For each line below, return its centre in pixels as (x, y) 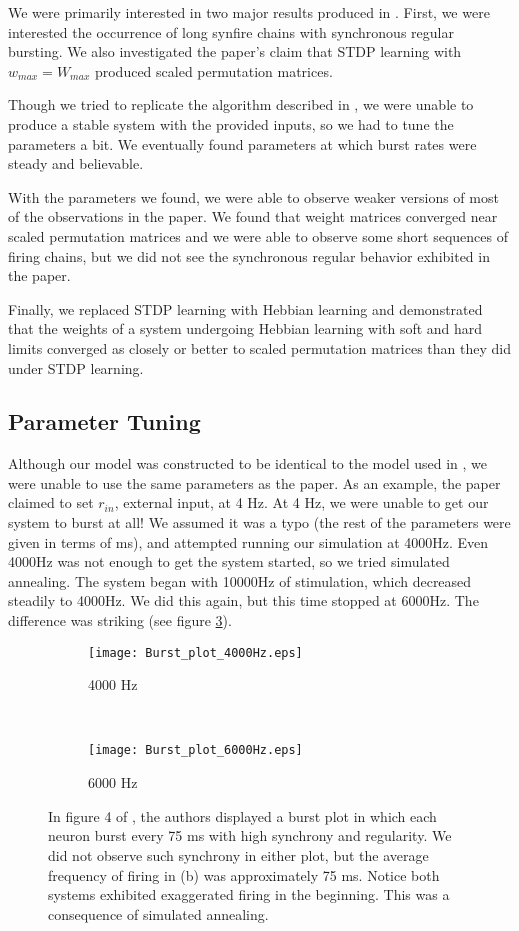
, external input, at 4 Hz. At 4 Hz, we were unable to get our (301, 502)
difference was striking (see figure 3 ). (120, 620)
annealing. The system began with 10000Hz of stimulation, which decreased (240, 580)
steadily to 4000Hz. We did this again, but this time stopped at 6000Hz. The (243, 600)
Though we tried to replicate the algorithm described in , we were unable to (241, 104)
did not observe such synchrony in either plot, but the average (238, 854)
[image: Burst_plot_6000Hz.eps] (195, 750)
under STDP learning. (76, 367)
